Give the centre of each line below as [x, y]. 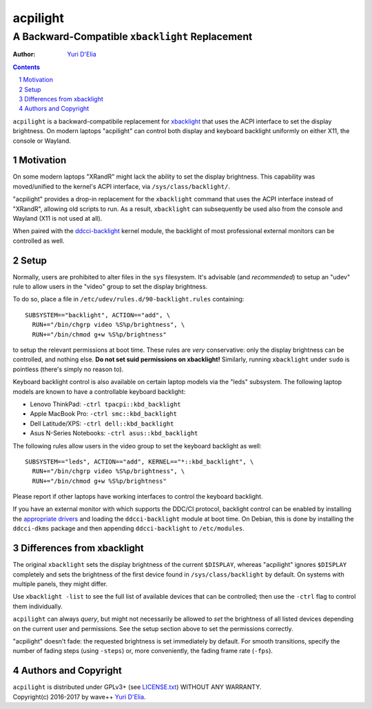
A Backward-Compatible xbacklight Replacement [133, 37]
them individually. [38, 606]
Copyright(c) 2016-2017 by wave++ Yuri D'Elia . [79, 697]
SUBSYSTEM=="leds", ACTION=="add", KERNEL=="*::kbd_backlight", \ [139, 461]
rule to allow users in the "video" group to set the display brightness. [110, 287]
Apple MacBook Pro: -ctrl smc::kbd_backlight [104, 414]
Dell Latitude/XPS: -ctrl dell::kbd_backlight [102, 423]
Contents [27, 67]
